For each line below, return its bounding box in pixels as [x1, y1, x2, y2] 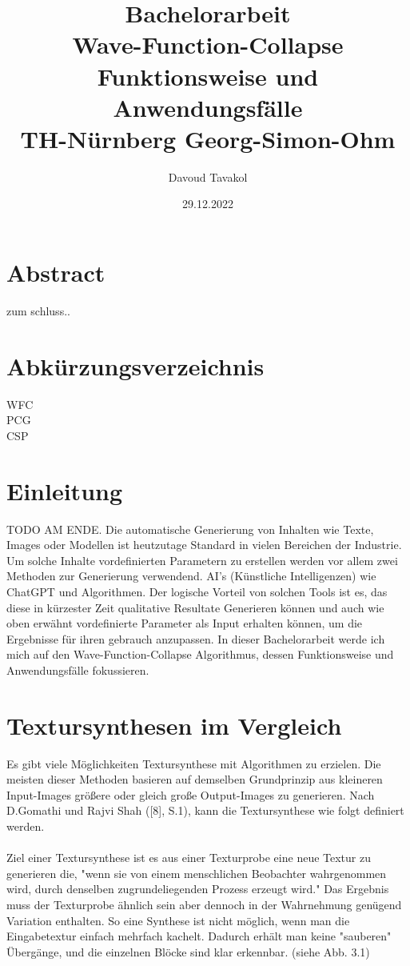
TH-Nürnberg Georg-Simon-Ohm [20, 122, 396, 154]
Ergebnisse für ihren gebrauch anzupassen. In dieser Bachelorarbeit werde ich [6, 630, 385, 647]
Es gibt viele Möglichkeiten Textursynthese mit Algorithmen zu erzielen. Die [6, 755, 381, 772]
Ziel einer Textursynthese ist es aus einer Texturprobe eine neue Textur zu [6, 849, 371, 866]
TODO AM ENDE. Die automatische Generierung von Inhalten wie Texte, [6, 520, 374, 537]
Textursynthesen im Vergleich [6, 708, 342, 741]
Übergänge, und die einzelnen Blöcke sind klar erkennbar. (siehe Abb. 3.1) [6, 943, 370, 960]
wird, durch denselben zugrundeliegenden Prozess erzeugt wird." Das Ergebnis [6, 880, 389, 897]
